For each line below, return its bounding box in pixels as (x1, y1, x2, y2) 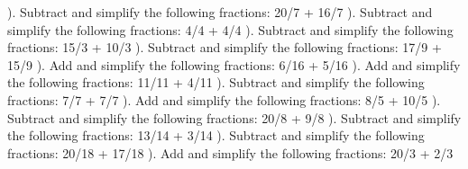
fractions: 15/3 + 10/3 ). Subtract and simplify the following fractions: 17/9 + (7, 38, 442, 57)
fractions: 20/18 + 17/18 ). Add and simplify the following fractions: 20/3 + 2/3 (7, 143, 454, 162)
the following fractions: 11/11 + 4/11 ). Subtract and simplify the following (7, 73, 425, 92)
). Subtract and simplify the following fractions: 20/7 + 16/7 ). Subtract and (7, 3, 433, 21)
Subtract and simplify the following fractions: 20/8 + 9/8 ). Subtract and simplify (7, 108, 462, 127)
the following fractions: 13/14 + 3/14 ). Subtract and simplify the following (7, 126, 425, 145)
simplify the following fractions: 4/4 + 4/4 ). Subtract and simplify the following (7, 20, 454, 39)
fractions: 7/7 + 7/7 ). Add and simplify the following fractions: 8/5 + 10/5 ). (7, 90, 441, 109)
